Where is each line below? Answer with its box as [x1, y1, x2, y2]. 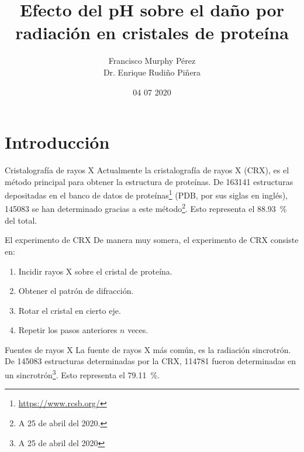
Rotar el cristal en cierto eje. [18, 304, 121, 316]
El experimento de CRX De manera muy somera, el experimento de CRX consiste [5, 234, 299, 246]
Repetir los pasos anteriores [18, 324, 118, 336]
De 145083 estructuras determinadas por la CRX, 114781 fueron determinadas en [5, 355, 296, 367]
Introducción [5, 130, 110, 154]
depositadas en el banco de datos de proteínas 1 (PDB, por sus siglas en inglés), [5, 187, 288, 201]
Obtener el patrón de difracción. [18, 285, 134, 297]
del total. [5, 214, 37, 226]
